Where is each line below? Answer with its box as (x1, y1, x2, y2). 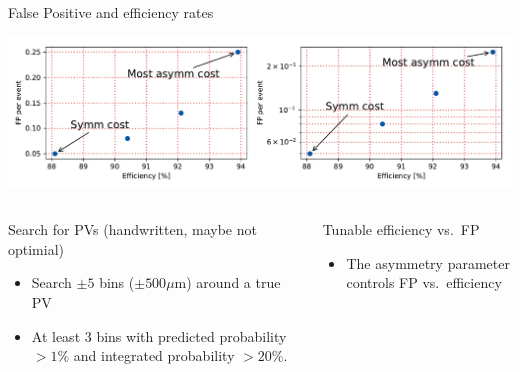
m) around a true (174, 272, 281, 293)
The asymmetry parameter (346, 252, 510, 273)
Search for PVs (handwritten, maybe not (8, 219, 257, 240)
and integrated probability (73, 345, 235, 366)
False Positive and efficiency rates (8, 2, 214, 22)
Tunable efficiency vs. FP (322, 219, 480, 240)
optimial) (8, 238, 65, 259)
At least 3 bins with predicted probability (31, 325, 287, 346)
